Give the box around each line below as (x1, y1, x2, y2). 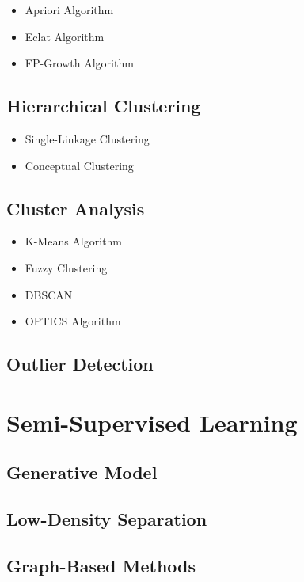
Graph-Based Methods (6, 553, 196, 577)
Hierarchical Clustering (6, 93, 201, 118)
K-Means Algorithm (25, 233, 123, 249)
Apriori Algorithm (25, 2, 114, 17)
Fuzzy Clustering (25, 259, 108, 276)
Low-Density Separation (6, 507, 207, 531)
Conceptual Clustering (25, 157, 134, 173)
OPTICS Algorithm (25, 313, 121, 329)
